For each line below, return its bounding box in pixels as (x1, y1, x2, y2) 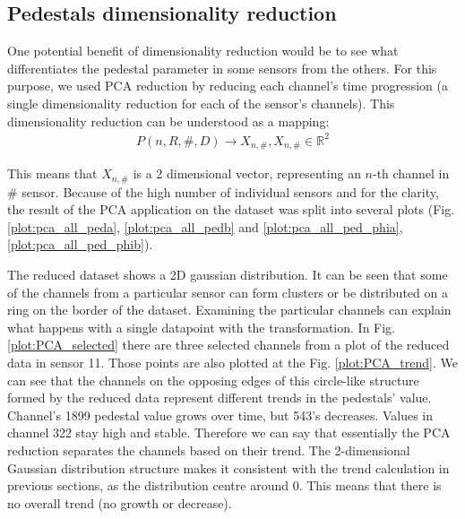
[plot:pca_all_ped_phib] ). (7, 235, 153, 254)
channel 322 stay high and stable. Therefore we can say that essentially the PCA (7, 423, 451, 442)
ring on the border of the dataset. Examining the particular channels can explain (7, 300, 452, 319)
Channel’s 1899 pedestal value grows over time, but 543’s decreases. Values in (7, 405, 434, 424)
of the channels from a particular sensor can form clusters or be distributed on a (7, 282, 448, 301)
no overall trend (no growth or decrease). (7, 493, 232, 512)
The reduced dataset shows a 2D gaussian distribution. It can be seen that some (7, 264, 448, 283)
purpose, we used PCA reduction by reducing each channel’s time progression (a (7, 76, 448, 95)
